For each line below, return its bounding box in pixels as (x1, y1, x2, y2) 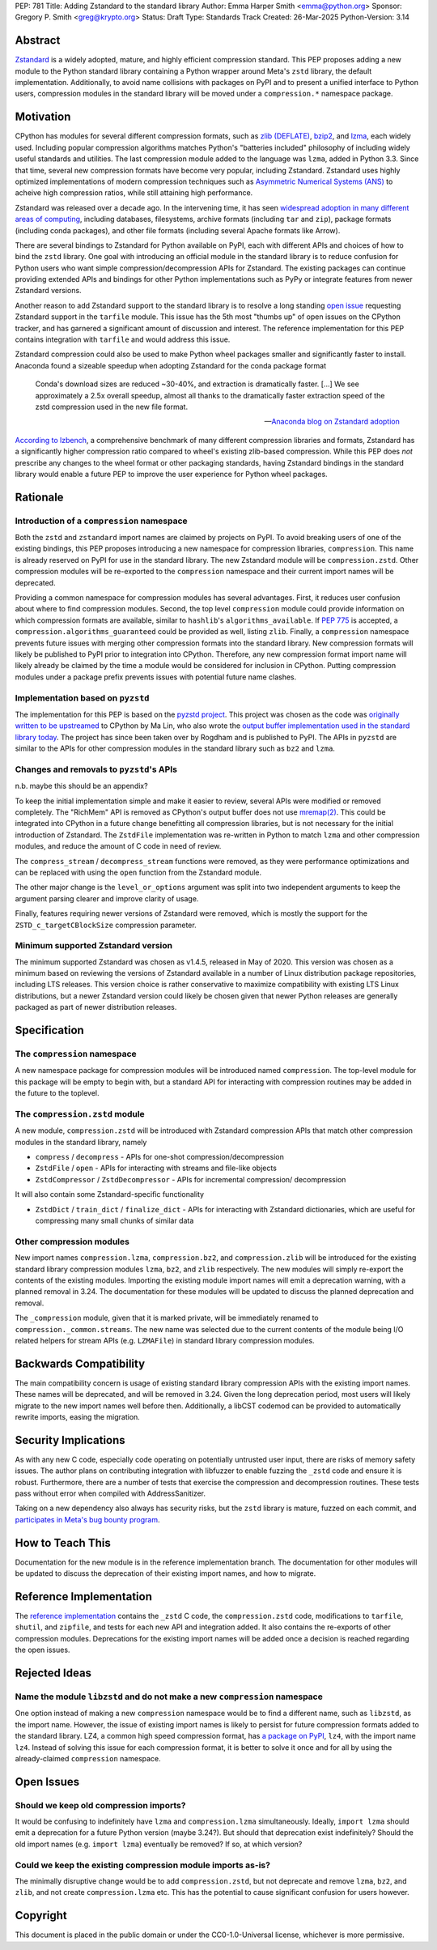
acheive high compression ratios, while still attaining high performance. (15, 188, 253, 198)
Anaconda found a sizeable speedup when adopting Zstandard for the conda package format (15, 360, 327, 370)
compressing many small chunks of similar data (35, 1216, 194, 1226)
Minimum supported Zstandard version (15, 940, 173, 952)
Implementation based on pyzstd (15, 692, 150, 704)
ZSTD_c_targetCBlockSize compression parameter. (15, 920, 197, 930)
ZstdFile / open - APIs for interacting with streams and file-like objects (35, 1163, 277, 1173)
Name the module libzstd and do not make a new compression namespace (15, 1691, 323, 1702)
